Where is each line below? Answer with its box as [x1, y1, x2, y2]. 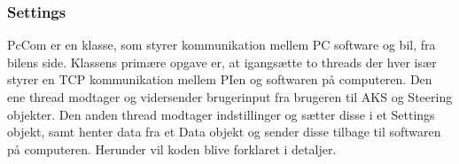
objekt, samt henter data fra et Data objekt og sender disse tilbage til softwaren [7, 122, 441, 141]
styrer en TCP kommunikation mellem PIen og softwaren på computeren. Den [7, 70, 432, 89]
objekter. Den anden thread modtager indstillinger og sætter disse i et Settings [7, 105, 435, 123]
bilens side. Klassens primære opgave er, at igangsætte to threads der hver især [7, 52, 437, 71]
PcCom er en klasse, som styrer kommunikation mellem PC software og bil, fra [7, 35, 436, 54]
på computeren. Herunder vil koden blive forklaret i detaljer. [7, 139, 337, 158]
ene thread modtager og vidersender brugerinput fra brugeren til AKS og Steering [7, 88, 453, 105]
